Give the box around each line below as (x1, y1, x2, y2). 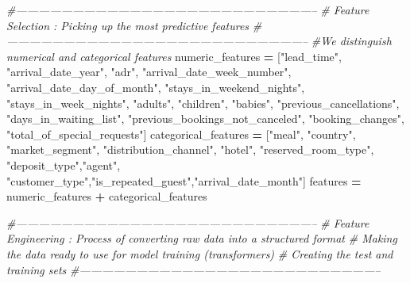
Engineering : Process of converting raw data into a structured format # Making (6, 230, 397, 247)
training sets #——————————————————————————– (6, 261, 381, 277)
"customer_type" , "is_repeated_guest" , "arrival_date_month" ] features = (6, 172, 362, 189)
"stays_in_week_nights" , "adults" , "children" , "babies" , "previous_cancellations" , (6, 94, 400, 111)
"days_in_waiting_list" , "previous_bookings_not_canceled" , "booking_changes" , (6, 110, 404, 127)
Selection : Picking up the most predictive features (6, 17, 249, 33)
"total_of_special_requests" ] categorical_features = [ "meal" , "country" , (6, 125, 356, 142)
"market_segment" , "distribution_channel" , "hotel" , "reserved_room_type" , (6, 141, 374, 158)
